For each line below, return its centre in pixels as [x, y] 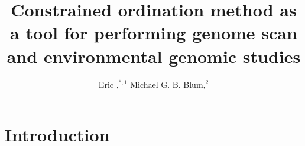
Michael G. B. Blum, [168, 84]
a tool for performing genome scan [154, 33]
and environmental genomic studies [154, 56]
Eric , [108, 84]
